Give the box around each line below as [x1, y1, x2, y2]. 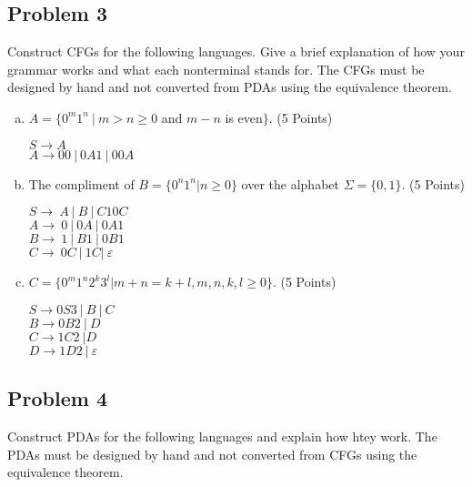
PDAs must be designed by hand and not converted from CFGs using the [7, 444, 417, 463]
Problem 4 [7, 384, 107, 412]
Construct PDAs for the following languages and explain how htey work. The [7, 426, 437, 445]
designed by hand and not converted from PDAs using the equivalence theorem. [7, 77, 452, 96]
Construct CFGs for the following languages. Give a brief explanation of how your [7, 42, 465, 61]
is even [225, 107, 263, 127]
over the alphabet [241, 174, 339, 193]
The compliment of [28, 174, 135, 193]
